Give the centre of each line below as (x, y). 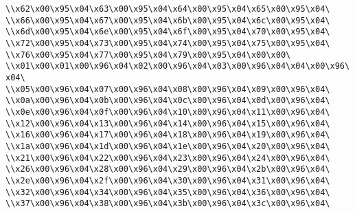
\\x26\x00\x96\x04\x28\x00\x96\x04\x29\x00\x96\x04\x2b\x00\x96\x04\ (168, 169)
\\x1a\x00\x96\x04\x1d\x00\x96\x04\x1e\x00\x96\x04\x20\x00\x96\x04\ (168, 146)
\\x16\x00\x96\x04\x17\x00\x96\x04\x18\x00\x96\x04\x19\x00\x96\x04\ (168, 135)
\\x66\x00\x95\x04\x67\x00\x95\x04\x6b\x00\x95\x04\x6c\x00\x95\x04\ (168, 20)
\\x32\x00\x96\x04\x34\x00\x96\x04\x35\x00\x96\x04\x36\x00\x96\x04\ (168, 192)
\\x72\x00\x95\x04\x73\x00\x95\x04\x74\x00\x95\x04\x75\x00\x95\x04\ (168, 43)
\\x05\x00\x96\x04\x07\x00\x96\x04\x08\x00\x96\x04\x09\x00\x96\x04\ (168, 89)
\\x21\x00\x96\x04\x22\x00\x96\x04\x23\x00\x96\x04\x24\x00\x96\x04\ (168, 158)
